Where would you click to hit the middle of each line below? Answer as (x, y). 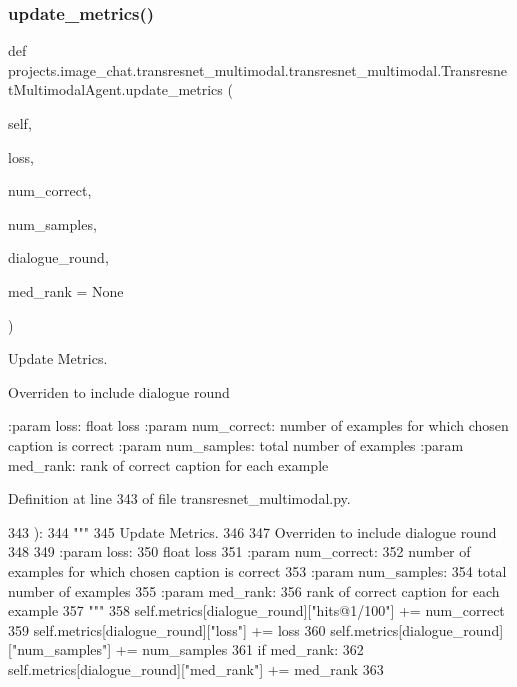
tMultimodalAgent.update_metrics (115, 89)
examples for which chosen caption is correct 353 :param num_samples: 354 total (257, 570)
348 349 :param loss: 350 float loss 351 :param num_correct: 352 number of (239, 551)
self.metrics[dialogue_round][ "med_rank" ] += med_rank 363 (196, 668)
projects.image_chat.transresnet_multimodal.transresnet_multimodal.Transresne (258, 69)
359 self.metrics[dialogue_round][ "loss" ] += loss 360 (167, 629)
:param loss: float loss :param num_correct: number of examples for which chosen (258, 425)
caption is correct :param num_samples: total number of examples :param (236, 444)
